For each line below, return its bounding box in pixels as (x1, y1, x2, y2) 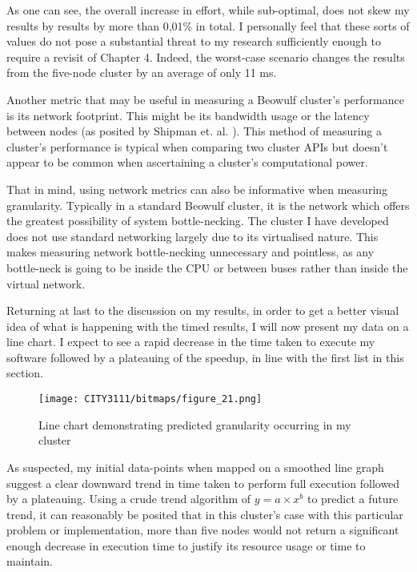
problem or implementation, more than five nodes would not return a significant (6, 522, 399, 538)
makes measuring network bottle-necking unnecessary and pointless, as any (6, 244, 375, 260)
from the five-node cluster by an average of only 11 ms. (6, 64, 277, 81)
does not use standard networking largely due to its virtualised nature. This (6, 228, 379, 244)
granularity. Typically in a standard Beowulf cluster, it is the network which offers (6, 196, 410, 213)
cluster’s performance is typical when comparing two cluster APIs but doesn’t (6, 138, 388, 155)
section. (6, 365, 43, 381)
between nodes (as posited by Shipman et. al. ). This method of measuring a (6, 123, 383, 139)
